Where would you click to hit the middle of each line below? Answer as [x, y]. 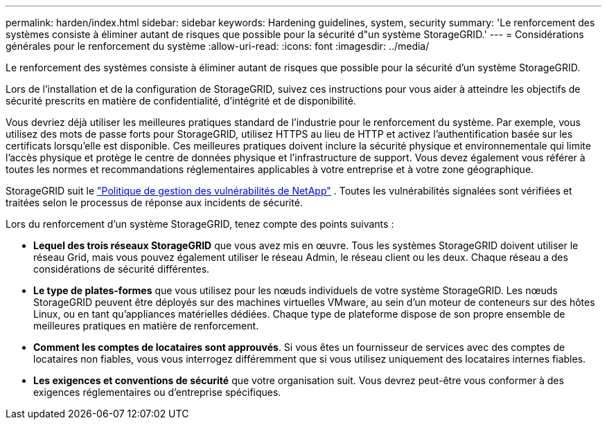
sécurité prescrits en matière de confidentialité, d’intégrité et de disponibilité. [181, 101]
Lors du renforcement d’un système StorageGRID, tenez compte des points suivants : [200, 224]
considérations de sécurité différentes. [122, 269]
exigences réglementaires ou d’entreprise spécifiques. [157, 392]
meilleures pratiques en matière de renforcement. [146, 326]
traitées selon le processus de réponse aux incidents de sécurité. [154, 202]
